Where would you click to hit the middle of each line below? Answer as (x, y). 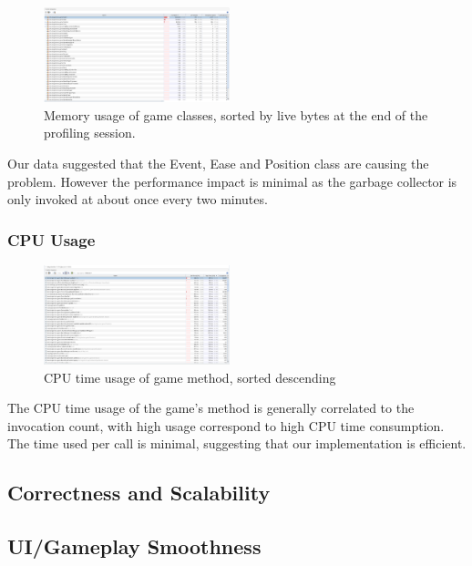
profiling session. (90, 133)
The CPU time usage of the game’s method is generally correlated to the (211, 408)
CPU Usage (51, 239)
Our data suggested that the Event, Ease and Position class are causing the (218, 163)
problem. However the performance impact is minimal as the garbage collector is (232, 181)
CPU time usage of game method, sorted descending (190, 377)
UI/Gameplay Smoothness (134, 546)
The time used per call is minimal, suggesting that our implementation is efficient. (237, 443)
